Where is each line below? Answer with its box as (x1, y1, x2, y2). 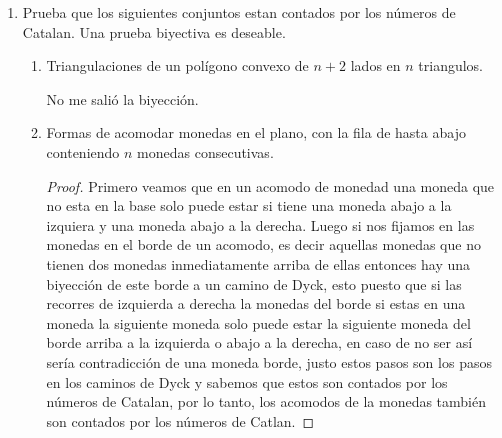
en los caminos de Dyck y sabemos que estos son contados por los (46, 371, 448, 392)
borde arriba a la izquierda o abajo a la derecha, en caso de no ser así (46, 332, 473, 353)
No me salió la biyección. (46, 88, 199, 109)
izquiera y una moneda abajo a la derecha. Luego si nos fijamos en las (46, 214, 475, 235)
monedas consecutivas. (137, 141, 274, 162)
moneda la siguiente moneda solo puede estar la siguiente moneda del (46, 312, 471, 333)
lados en (350, 55, 401, 76)
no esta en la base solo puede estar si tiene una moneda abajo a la (46, 195, 452, 216)
